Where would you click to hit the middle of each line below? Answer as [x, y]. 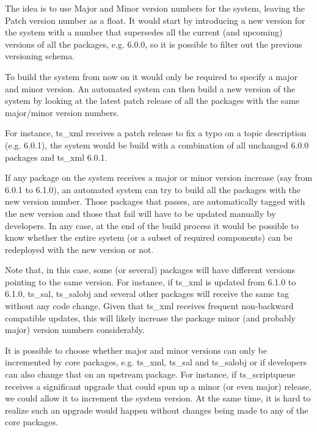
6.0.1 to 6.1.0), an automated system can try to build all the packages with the [153, 189]
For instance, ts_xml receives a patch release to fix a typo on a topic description [156, 133]
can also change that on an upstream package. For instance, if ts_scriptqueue [150, 374]
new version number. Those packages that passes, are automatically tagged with [155, 201]
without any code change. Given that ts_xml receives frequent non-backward [149, 306]
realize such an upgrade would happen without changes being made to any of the [157, 410]
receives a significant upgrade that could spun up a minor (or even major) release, [158, 386]
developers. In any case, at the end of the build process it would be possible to [152, 225]
